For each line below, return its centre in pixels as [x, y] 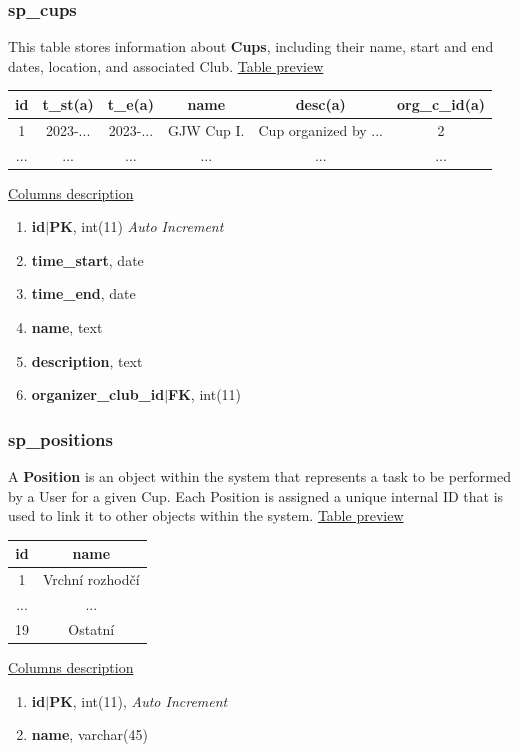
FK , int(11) [205, 394]
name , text [67, 327]
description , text [87, 360]
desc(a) [320, 103]
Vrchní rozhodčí [91, 579]
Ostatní [91, 628]
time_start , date [87, 259]
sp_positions [60, 438]
